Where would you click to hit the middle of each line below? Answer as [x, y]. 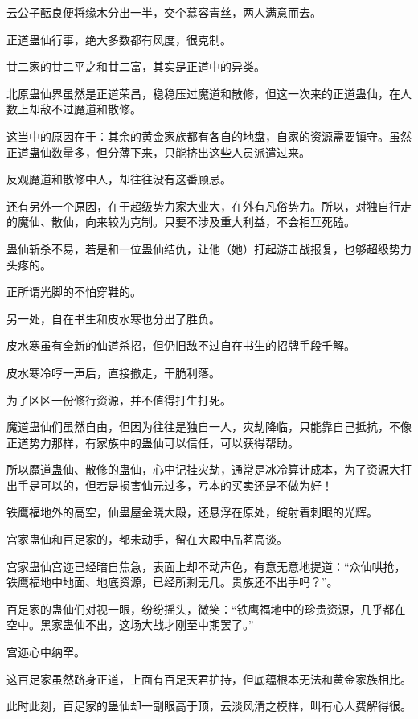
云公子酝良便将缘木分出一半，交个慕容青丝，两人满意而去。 [164, 12]
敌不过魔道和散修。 [90, 109]
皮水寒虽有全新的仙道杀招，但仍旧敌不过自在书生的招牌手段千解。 [181, 345]
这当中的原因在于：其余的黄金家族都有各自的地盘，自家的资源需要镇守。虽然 [209, 136]
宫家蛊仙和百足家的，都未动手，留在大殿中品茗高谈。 [147, 539]
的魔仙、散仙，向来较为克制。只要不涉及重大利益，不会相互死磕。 [181, 222]
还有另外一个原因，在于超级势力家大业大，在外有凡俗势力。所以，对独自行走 [209, 205]
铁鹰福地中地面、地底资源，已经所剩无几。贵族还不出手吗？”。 [172, 582]
